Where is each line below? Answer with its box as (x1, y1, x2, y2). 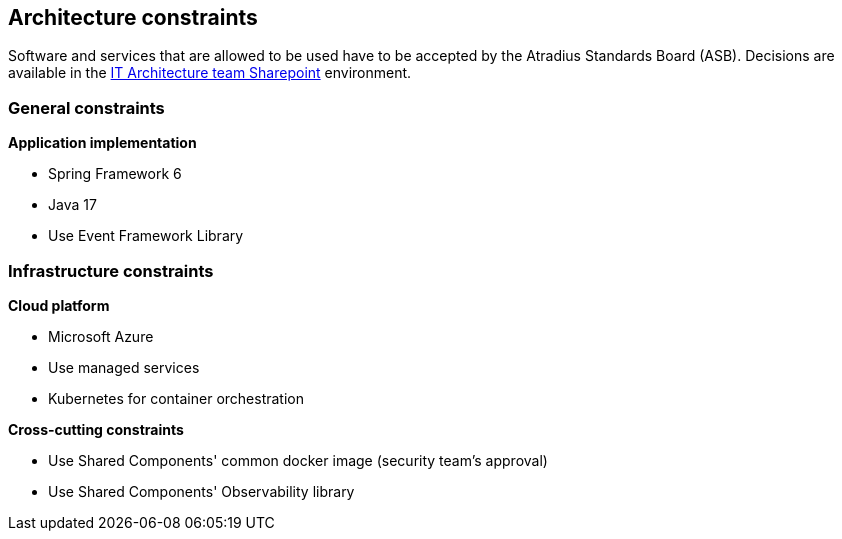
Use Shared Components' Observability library (48, 482, 355, 500)
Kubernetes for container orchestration (48, 389, 304, 407)
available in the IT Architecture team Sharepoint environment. (8, 64, 412, 82)
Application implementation (8, 134, 197, 152)
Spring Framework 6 (48, 165, 182, 183)
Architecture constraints (8, 5, 258, 30)
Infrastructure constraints (8, 260, 214, 281)
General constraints (8, 97, 165, 118)
